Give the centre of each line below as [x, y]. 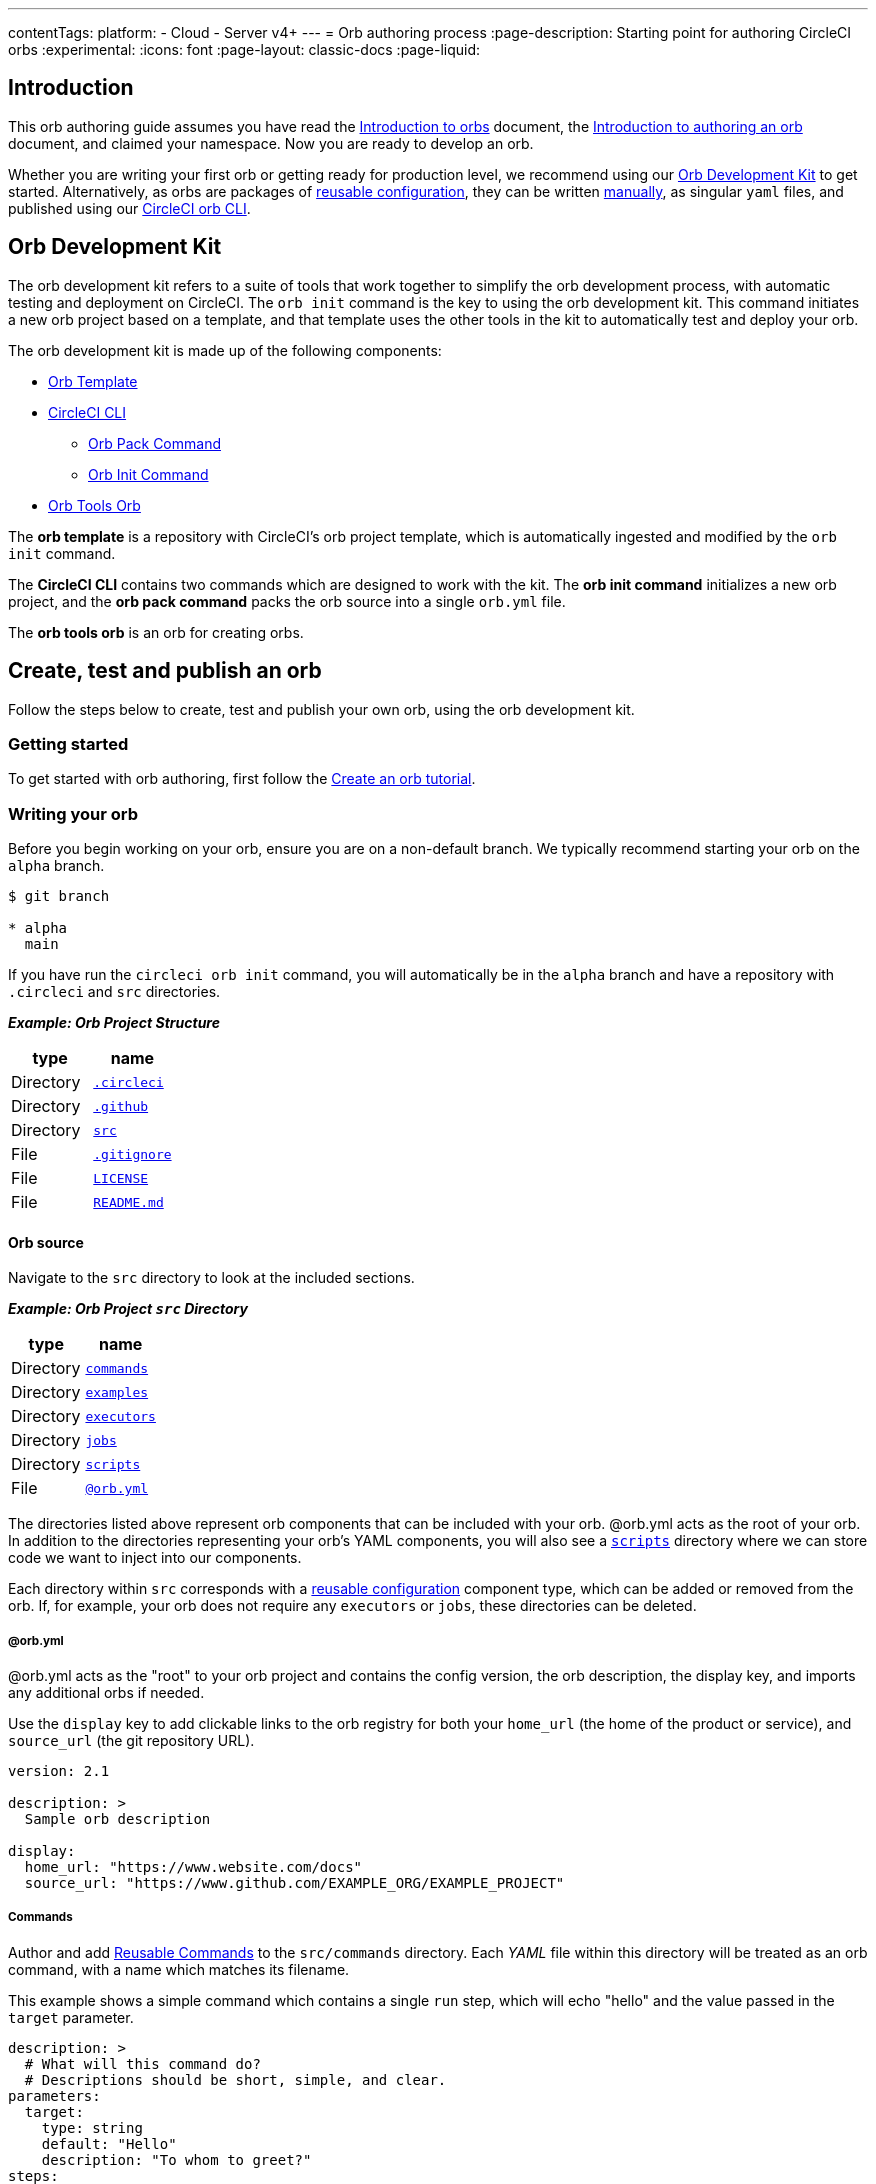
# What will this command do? [142, 2063]
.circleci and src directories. [114, 992]
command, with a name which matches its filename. [179, 1969]
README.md [128, 1202]
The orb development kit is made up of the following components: [225, 350]
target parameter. [71, 2017]
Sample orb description [117, 1819]
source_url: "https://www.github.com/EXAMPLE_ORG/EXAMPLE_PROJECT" [294, 1883]
